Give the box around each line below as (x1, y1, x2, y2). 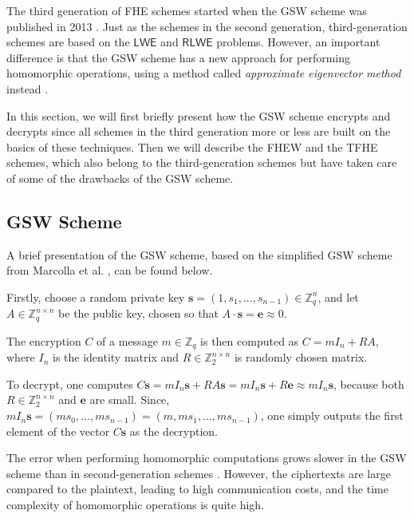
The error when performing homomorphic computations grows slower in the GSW (6, 449, 407, 466)
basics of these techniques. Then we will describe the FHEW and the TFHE (6, 138, 378, 155)
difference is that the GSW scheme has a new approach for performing (6, 49, 351, 65)
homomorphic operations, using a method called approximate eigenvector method (6, 65, 401, 81)
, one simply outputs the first (260, 407, 404, 424)
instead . (6, 80, 49, 97)
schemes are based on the (6, 34, 130, 50)
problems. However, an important (216, 34, 380, 50)
